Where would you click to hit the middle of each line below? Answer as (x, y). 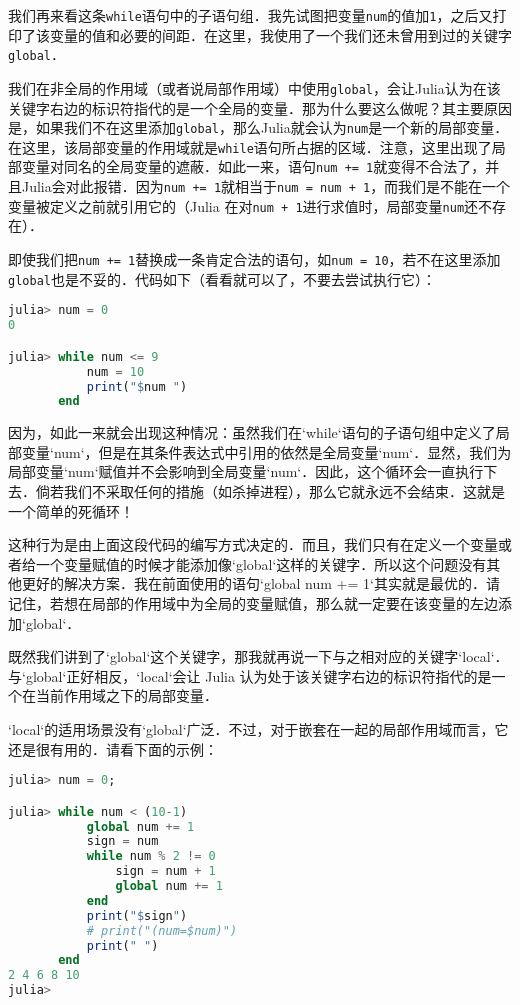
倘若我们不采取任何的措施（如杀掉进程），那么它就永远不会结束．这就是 (270, 491)
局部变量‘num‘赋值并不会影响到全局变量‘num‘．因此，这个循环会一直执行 (246, 471)
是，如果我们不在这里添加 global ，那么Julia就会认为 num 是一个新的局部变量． (258, 127)
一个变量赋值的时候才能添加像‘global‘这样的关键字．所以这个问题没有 (261, 563)
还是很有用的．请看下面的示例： (113, 748)
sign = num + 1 (165, 871)
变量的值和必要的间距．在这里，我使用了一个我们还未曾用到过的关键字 (280, 34)
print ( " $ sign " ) (137, 915)
